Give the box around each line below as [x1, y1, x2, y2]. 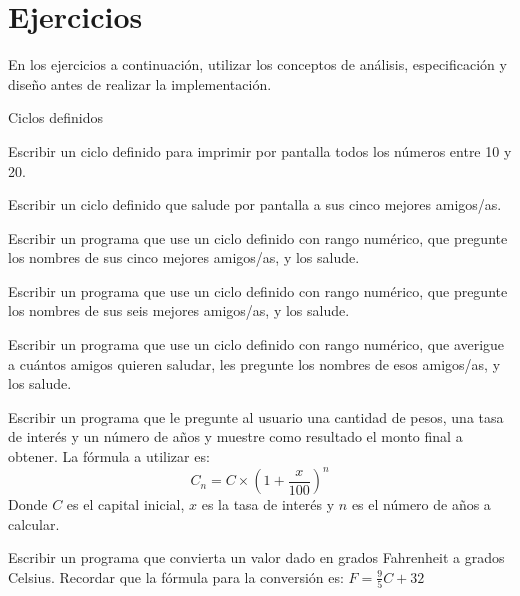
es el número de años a [351, 494, 491, 515]
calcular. [8, 513, 60, 534]
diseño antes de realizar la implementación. [8, 73, 272, 94]
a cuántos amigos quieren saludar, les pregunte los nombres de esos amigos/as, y [8, 353, 501, 374]
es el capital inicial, [66, 494, 185, 515]
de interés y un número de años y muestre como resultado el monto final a [8, 426, 463, 447]
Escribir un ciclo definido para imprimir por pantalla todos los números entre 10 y [8, 140, 512, 161]
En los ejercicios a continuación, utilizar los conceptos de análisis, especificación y [8, 54, 507, 75]
